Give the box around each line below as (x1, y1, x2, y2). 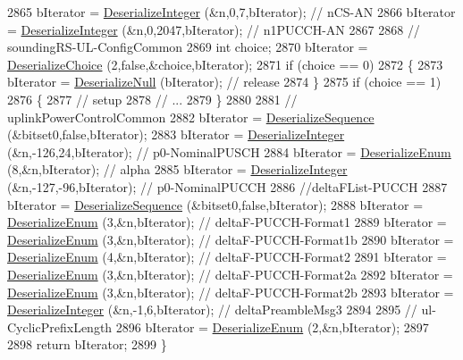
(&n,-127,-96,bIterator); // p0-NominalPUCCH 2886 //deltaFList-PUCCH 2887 (7, 177, 448, 196)
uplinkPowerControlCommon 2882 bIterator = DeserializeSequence (7, 107, 375, 126)
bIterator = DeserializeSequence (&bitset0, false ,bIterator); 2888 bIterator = (7, 195, 424, 213)
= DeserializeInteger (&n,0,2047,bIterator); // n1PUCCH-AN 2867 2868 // (7, 20, 420, 38)
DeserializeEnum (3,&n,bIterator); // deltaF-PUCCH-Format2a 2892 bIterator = (7, 264, 453, 283)
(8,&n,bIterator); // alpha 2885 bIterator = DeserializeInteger (7, 160, 348, 179)
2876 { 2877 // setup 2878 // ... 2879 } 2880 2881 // (7, 89, 298, 108)
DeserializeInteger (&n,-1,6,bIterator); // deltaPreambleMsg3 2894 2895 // (7, 300, 417, 319)
